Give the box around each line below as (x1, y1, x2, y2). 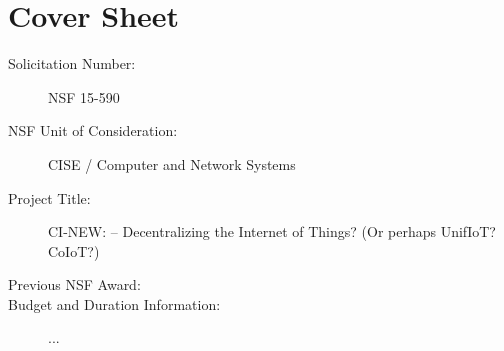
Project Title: (8, 187, 91, 208)
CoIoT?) (48, 240, 100, 261)
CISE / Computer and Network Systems (48, 153, 296, 174)
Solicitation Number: (8, 53, 136, 74)
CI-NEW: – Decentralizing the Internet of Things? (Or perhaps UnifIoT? (48, 221, 496, 242)
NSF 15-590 (48, 86, 120, 107)
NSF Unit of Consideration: (8, 120, 178, 141)
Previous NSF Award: (8, 274, 141, 295)
